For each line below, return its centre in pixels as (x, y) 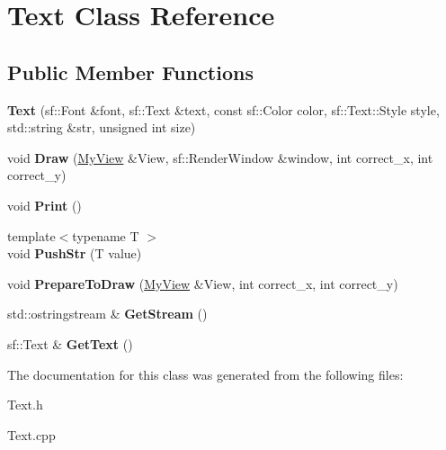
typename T (106, 235)
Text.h (25, 405)
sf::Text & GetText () (70, 343)
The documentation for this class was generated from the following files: (205, 374)
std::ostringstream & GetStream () (107, 314)
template (31, 235)
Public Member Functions (130, 72)
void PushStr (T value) (75, 253)
